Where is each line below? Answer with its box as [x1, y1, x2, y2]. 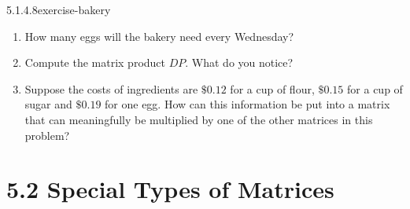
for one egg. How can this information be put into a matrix [105, 96, 390, 112]
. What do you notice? [185, 54, 294, 71]
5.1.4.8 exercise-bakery [6, 2, 111, 17]
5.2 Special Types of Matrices [6, 173, 334, 205]
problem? [24, 126, 70, 143]
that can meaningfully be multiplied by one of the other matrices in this [24, 111, 373, 127]
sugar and [24, 96, 72, 112]
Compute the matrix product [24, 54, 166, 71]
